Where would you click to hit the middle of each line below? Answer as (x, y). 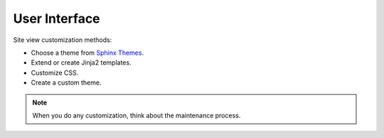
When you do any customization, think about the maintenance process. (137, 115)
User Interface (57, 18)
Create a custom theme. (66, 83)
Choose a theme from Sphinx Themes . (87, 53)
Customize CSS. (55, 73)
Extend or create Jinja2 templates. (81, 63)
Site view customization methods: (63, 40)
